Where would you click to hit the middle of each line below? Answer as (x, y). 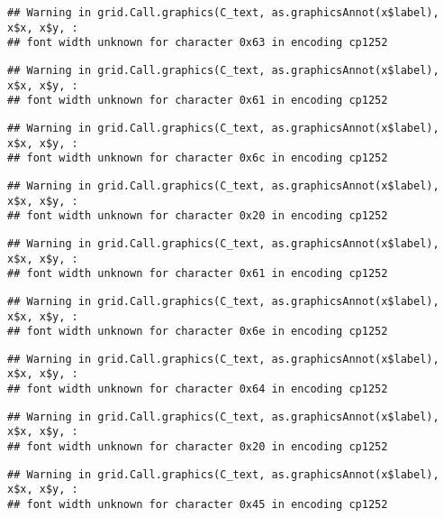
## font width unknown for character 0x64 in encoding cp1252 (198, 389)
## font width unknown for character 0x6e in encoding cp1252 (198, 332)
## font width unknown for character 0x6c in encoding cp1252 (198, 158)
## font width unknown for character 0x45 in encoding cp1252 (198, 505)
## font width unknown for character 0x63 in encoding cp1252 (198, 43)
